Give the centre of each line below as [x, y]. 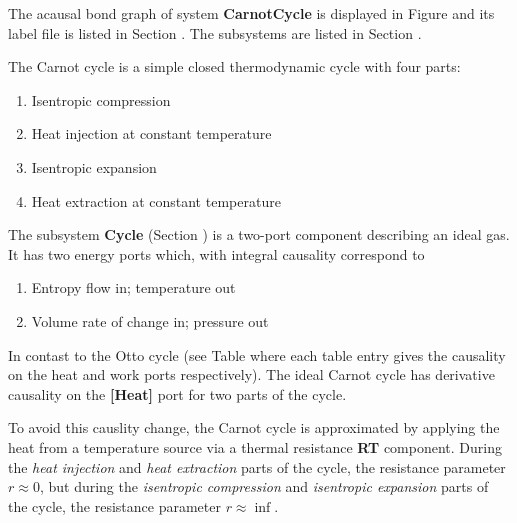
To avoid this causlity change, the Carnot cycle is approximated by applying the [254, 427]
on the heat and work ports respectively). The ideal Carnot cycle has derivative [251, 374]
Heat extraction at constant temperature [156, 200]
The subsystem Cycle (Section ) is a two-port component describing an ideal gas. [259, 234]
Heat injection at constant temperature [151, 133]
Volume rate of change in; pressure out [150, 320]
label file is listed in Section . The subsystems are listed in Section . [215, 32]
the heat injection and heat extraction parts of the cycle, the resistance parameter [257, 466]
